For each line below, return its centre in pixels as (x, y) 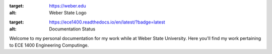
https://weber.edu (68, 6)
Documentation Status (72, 29)
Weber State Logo (68, 13)
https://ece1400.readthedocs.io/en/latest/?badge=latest (107, 22)
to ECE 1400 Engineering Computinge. (49, 45)
